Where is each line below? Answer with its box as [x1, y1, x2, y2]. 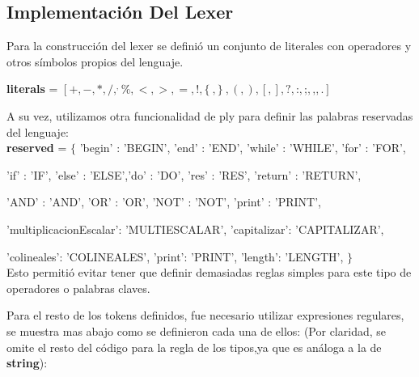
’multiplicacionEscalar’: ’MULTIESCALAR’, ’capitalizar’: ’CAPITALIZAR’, [6, 220, 384, 237]
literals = [6, 80, 58, 97]
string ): [6, 354, 48, 371]
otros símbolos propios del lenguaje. [6, 53, 184, 70]
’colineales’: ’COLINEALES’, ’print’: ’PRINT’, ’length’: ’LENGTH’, [6, 248, 344, 265]
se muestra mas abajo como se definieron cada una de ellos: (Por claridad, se [6, 322, 386, 339]
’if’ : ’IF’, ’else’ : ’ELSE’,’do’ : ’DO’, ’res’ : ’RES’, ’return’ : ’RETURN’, [6, 166, 362, 183]
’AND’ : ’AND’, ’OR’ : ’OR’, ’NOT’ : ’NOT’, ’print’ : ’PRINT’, [6, 193, 321, 210]
